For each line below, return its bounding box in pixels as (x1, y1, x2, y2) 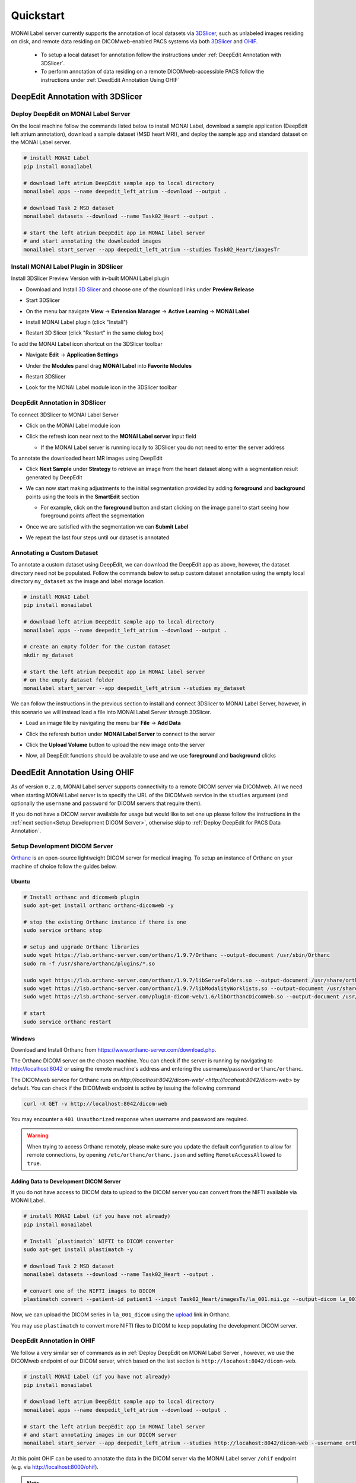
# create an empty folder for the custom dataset (23, 644, 171, 650)
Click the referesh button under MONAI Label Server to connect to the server (26, 730, 215, 737)
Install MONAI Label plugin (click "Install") (26, 319, 128, 326)
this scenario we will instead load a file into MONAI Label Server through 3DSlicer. (11, 708, 212, 715)
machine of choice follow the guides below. (11, 863, 117, 870)
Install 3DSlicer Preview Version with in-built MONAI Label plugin (11, 275, 170, 282)
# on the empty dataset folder (23, 677, 115, 683)
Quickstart (11, 9, 65, 22)
